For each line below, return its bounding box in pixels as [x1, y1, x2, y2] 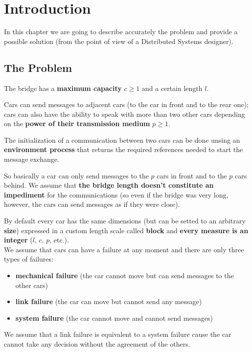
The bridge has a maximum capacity [4, 83, 122, 93]
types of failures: [4, 254, 53, 264]
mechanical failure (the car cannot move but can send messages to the [15, 270, 234, 281]
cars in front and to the [157, 170, 227, 180]
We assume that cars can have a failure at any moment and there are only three [4, 244, 244, 254]
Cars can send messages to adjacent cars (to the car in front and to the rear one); [4, 99, 249, 110]
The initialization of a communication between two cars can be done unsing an [4, 134, 240, 145]
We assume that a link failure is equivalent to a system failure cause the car [4, 329, 231, 339]
